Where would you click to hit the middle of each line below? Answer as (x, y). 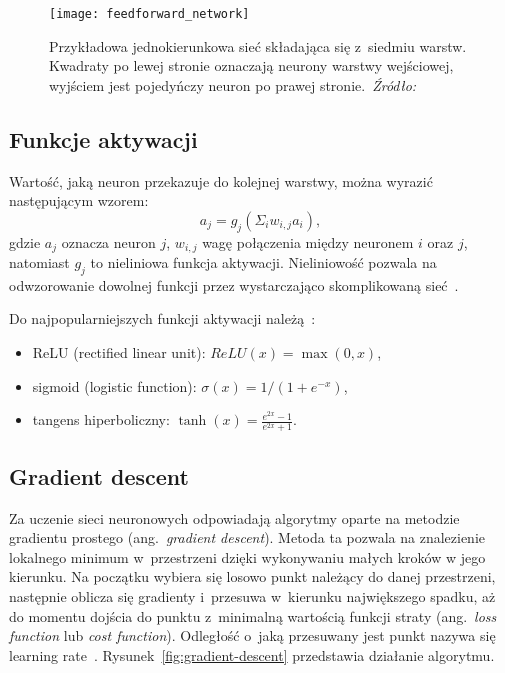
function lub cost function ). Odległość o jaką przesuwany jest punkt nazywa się (252, 635)
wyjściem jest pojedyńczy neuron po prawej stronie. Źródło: (233, 84)
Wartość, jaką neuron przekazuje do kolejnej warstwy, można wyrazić (221, 180)
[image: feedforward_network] (149, 14)
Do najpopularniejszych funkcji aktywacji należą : (162, 318)
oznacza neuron (108, 241)
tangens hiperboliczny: (101, 419)
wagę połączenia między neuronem (308, 241)
